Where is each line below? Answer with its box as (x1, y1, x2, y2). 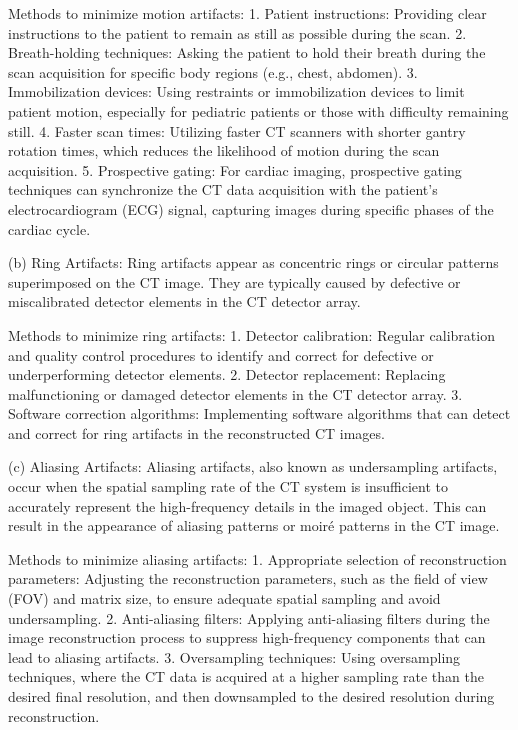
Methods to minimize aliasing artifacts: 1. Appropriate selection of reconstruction (8, 548, 507, 569)
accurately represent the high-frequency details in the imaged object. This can (8, 495, 487, 516)
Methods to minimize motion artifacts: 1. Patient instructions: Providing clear (8, 3, 487, 23)
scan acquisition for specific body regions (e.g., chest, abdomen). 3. (8, 61, 418, 82)
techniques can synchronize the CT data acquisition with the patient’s (8, 179, 438, 200)
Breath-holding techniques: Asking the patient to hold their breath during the (8, 42, 486, 63)
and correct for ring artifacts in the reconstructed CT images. (8, 422, 385, 443)
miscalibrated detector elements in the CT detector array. (8, 291, 361, 312)
